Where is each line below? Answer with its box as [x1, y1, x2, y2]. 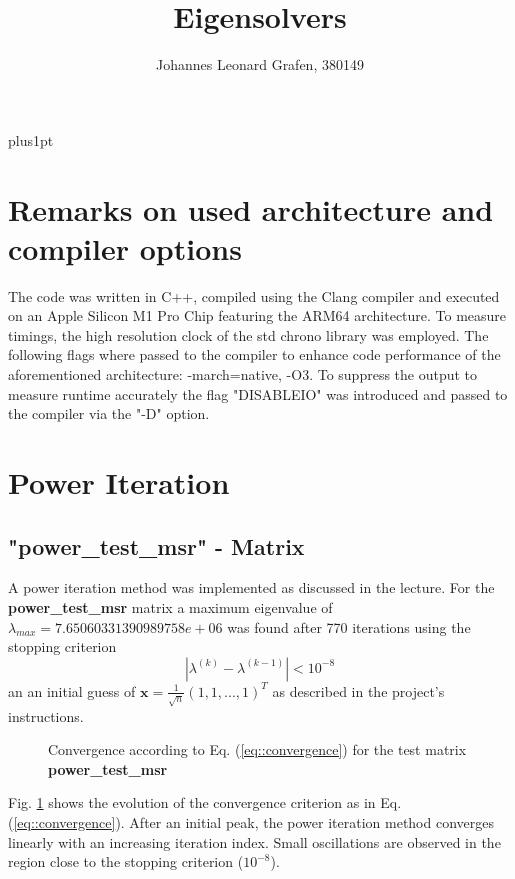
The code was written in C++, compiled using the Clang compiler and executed [8, 285, 500, 306]
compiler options [8, 227, 242, 268]
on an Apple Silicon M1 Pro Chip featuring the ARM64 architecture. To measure [8, 305, 507, 326]
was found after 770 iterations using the [227, 616, 471, 637]
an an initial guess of [8, 680, 136, 701]
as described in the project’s [272, 680, 445, 701]
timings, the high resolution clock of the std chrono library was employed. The [8, 324, 489, 345]
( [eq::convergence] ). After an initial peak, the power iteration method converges [8, 812, 495, 833]
